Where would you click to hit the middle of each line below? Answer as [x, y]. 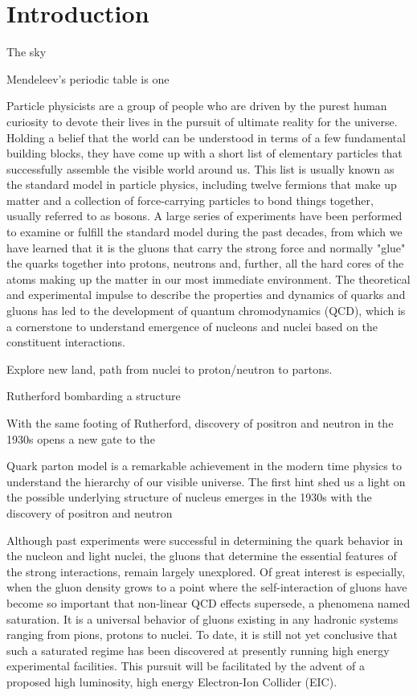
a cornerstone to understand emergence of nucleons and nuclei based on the [192, 326]
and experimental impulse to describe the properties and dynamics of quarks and [206, 295]
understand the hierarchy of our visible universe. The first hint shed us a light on [206, 481]
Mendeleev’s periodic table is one [88, 78]
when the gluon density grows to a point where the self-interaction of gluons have [207, 587]
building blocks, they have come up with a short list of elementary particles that [204, 153]
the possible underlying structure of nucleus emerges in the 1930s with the [189, 497]
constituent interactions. [66, 342]
